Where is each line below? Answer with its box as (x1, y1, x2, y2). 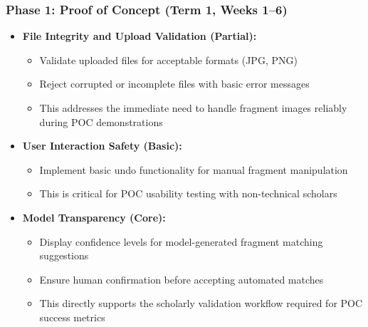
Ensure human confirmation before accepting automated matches (39, 271, 324, 286)
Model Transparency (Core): (22, 209, 166, 224)
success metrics (39, 309, 105, 324)
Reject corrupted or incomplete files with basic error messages (39, 76, 310, 91)
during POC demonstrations (39, 114, 163, 129)
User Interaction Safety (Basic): (22, 138, 182, 153)
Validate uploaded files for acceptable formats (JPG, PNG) (39, 52, 298, 67)
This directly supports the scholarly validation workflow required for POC (39, 296, 363, 311)
